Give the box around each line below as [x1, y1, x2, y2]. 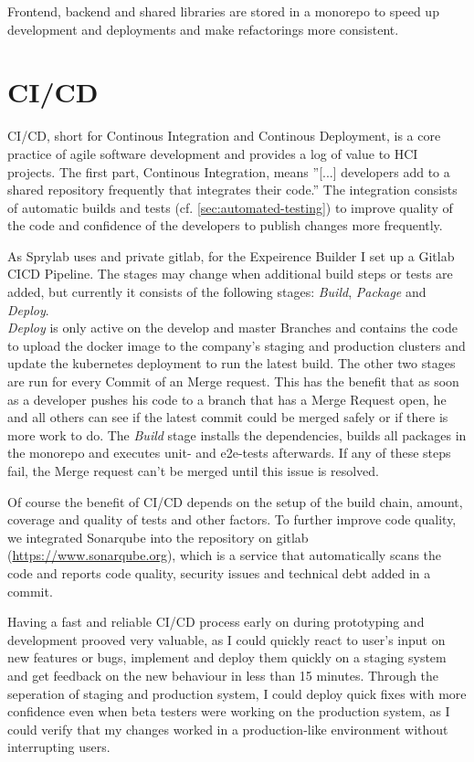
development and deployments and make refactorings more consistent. [7, 19, 399, 38]
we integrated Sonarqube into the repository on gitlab [7, 527, 309, 546]
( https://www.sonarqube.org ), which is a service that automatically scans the [7, 545, 442, 565]
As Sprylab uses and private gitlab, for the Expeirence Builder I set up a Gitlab [7, 246, 455, 265]
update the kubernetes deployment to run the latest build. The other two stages [7, 354, 456, 373]
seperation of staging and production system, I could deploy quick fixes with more [7, 683, 467, 703]
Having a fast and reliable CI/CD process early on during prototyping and [7, 612, 425, 631]
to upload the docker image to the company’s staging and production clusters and [7, 335, 466, 355]
